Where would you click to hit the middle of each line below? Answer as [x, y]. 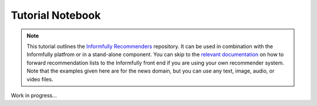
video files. [40, 79]
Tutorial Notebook [56, 15]
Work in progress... [34, 95]
